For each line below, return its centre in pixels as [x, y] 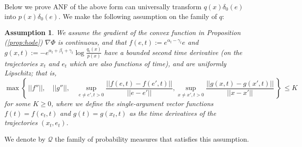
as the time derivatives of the [173, 113]
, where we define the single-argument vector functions [132, 103]
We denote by [25, 138]
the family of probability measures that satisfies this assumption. [152, 138]
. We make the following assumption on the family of [138, 16]
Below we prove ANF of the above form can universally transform [103, 6]
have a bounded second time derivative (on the [173, 52]
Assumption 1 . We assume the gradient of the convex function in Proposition [123, 32]
